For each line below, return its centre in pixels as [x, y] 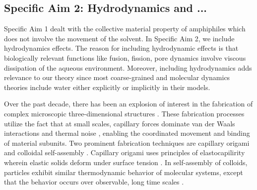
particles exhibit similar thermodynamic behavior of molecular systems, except [124, 172]
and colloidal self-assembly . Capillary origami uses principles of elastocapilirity [125, 152]
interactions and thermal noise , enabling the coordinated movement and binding [127, 133]
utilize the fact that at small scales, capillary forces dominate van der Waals [120, 123]
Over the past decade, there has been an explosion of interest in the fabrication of [128, 104]
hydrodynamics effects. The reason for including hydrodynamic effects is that [121, 48]
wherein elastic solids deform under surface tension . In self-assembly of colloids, [126, 162]
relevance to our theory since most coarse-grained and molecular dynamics [117, 77]
